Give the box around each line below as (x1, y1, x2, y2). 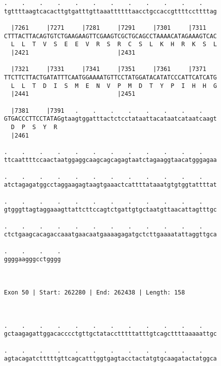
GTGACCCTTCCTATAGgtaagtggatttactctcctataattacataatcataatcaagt (4, 115, 217, 123)
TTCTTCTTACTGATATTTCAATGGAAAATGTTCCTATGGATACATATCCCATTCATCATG (4, 73, 217, 81)
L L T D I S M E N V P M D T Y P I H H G (11, 82, 217, 89)
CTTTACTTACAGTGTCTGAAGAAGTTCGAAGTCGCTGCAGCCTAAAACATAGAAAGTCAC (4, 32, 217, 40)
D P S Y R (11, 123, 57, 131)
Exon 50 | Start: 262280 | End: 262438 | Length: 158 (4, 289, 185, 296)
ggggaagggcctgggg (4, 256, 61, 263)
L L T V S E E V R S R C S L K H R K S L (11, 41, 217, 48)
